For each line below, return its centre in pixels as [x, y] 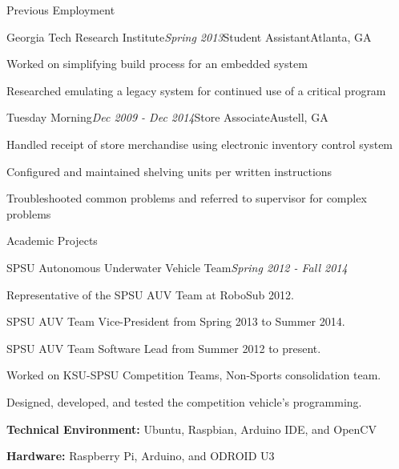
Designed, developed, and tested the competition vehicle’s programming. [184, 401]
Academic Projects [52, 241]
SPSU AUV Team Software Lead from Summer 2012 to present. [164, 348]
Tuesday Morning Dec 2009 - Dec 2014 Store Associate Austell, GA [167, 117]
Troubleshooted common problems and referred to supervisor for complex [187, 198]
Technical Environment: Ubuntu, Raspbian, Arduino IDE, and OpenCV [191, 429]
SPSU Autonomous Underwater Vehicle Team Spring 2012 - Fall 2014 [177, 267]
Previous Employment [61, 10]
